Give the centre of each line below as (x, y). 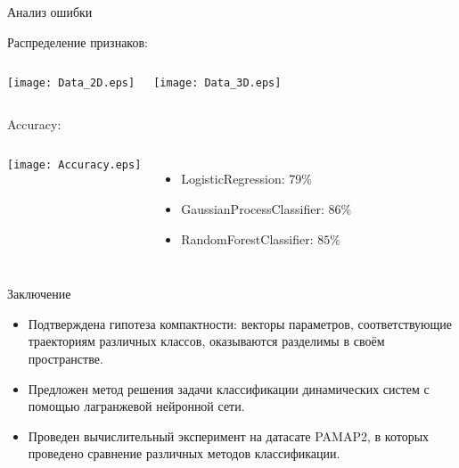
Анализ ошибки (50, 12)
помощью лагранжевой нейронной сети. (136, 406)
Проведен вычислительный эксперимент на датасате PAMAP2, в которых (229, 435)
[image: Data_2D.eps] (71, 83)
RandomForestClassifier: (247, 238)
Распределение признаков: (78, 41)
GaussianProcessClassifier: (253, 209)
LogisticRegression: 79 (242, 179)
